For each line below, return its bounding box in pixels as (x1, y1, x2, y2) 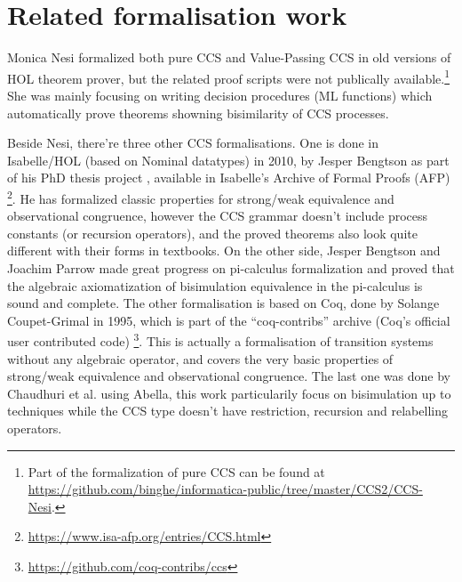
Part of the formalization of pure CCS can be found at (28, 462, 325, 481)
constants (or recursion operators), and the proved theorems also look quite (7, 223, 418, 242)
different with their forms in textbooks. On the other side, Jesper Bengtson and (7, 241, 441, 260)
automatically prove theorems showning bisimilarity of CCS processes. (7, 103, 389, 122)
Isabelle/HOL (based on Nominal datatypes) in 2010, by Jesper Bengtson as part (7, 150, 450, 169)
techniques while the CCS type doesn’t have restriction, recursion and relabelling (7, 401, 448, 420)
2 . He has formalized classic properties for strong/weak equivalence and (7, 186, 394, 207)
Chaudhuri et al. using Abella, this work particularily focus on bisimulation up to (7, 384, 451, 402)
